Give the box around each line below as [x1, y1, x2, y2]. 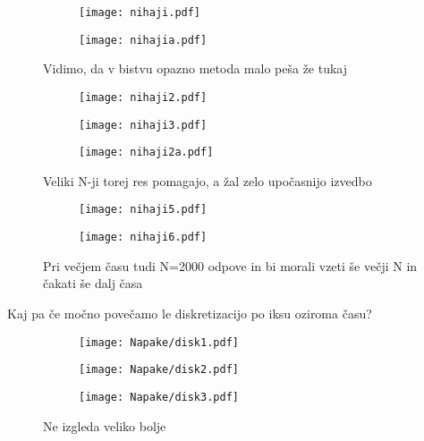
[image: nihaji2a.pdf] [79, 146, 214, 159]
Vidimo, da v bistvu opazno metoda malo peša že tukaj [43, 59, 348, 78]
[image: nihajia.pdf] [79, 33, 208, 47]
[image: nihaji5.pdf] [79, 203, 208, 216]
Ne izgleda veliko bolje [43, 416, 166, 435]
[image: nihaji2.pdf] [79, 90, 208, 104]
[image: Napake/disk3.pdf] [79, 390, 239, 403]
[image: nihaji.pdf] [79, 6, 201, 19]
